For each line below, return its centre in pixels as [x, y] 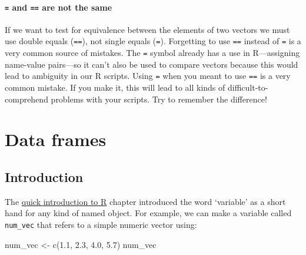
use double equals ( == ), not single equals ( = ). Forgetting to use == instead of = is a [153, 41]
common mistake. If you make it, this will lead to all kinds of [115, 87]
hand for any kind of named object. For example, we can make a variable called [148, 213]
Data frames [56, 139]
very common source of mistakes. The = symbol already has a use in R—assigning [152, 53]
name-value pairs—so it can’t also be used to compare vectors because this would [152, 64]
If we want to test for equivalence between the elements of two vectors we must [147, 29]
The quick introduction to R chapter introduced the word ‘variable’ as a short [145, 201]
